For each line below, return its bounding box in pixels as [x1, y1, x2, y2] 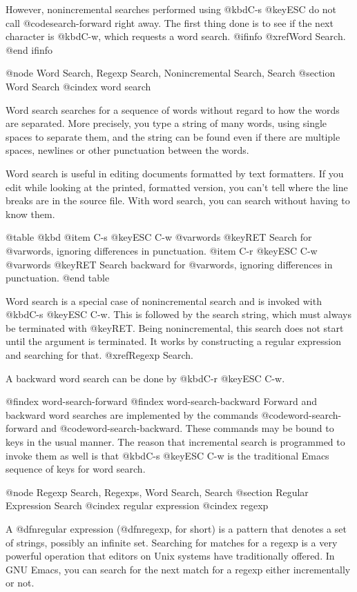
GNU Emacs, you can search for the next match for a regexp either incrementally [6, 562, 351, 576]
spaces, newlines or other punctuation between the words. [6, 143, 249, 157]
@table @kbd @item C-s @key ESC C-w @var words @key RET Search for [6, 230, 312, 244]
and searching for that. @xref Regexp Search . [6, 348, 193, 362]
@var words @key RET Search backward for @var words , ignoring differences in [6, 257, 333, 271]
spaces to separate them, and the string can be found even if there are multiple [6, 129, 340, 144]
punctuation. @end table [6, 270, 110, 285]
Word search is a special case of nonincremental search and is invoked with [6, 293, 322, 308]
